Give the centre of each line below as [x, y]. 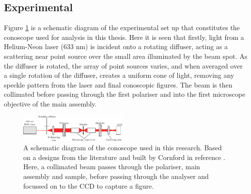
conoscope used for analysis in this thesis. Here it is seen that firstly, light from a [124, 37]
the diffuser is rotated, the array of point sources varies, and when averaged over [123, 65]
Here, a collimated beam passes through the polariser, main [112, 167]
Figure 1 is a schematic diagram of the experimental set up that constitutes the [122, 27]
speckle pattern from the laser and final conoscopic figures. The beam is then [118, 84]
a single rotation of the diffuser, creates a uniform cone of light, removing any [119, 75]
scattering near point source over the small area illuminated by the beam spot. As [126, 56]
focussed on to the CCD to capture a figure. [89, 185]
